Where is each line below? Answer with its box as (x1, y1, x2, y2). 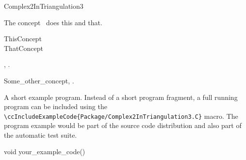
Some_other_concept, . (4, 75, 74, 85)
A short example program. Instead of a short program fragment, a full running (4, 92, 238, 102)
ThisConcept (4, 33, 42, 44)
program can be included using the (4, 101, 107, 112)
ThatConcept (4, 43, 43, 53)
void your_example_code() (4, 146, 85, 156)
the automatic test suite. (4, 130, 77, 140)
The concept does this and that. (4, 17, 102, 27)
